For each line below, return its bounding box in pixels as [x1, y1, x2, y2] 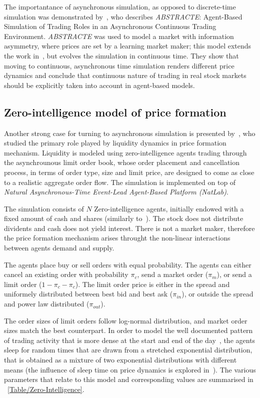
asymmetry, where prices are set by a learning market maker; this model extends [4, 40, 251, 51]
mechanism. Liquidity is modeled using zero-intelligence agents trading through [4, 147, 247, 157]
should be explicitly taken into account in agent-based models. [4, 79, 195, 90]
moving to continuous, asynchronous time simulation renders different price [4, 60, 234, 70]
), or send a [216, 269, 252, 279]
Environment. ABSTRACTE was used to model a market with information [4, 30, 234, 41]
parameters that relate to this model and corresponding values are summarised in [4, 374, 253, 384]
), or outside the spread [181, 288, 253, 299]
